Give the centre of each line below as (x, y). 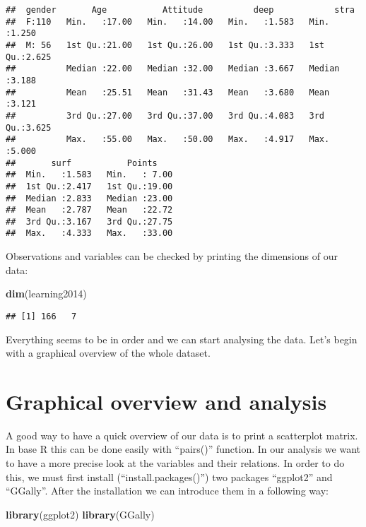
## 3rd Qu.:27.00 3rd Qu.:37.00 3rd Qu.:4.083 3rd (165, 116)
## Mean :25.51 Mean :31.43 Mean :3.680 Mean (168, 92)
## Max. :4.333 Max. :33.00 (89, 233)
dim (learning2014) (46, 294)
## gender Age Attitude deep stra (180, 10)
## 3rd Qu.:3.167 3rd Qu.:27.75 (89, 221)
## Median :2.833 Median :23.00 (89, 198)
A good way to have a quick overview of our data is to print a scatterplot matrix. (182, 435)
